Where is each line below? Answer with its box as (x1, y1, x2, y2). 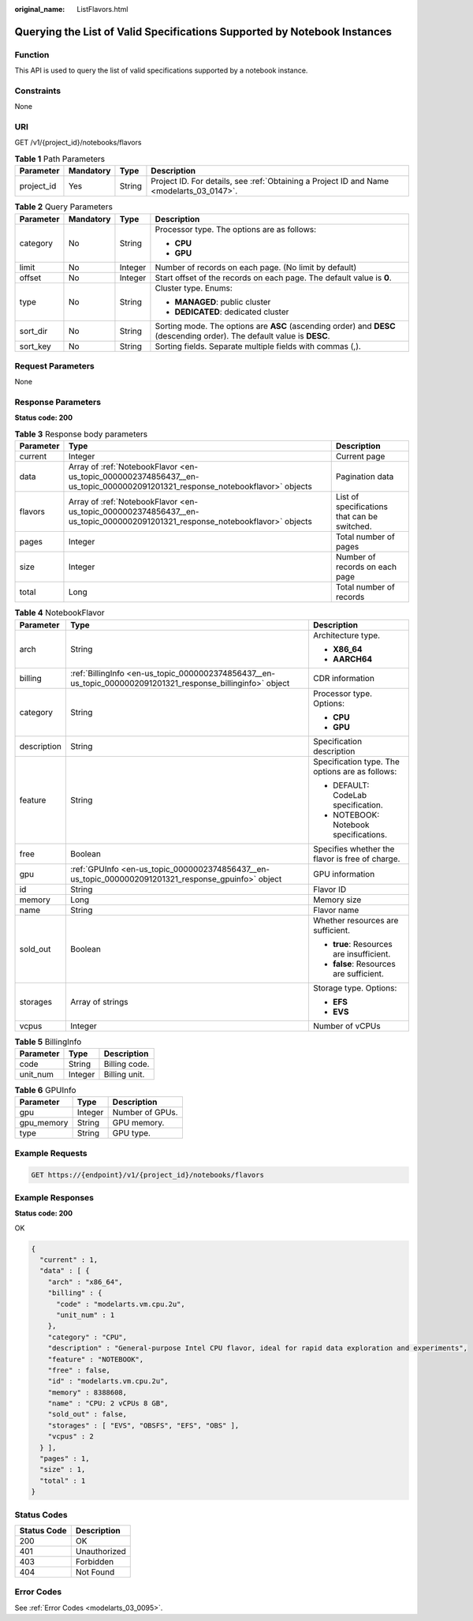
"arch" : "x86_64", (47, 1277, 124, 1286)
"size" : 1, (39, 1465, 86, 1474)
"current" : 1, (39, 1256, 99, 1264)
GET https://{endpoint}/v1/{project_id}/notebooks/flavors (31, 1170, 264, 1179)
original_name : (14, 5, 65, 13)
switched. (335, 521, 372, 532)
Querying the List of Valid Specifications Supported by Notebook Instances (14, 24, 393, 39)
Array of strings (69, 996, 128, 1007)
